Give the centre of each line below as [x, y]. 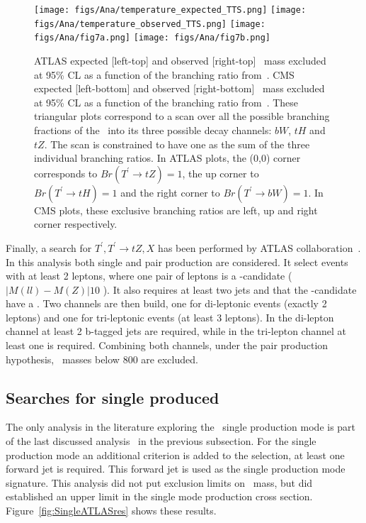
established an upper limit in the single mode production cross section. [159, 496]
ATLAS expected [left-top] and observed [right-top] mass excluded [180, 60]
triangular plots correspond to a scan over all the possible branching [182, 116]
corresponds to [66, 173]
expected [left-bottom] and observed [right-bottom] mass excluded [179, 88]
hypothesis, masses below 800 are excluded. [102, 359]
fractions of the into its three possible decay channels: [153, 130]
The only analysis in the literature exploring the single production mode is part [181, 427]
